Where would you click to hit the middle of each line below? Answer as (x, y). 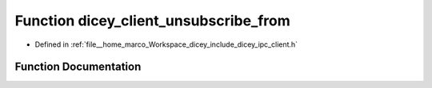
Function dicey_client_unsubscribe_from (153, 21)
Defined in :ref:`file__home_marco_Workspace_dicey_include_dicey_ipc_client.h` (166, 44)
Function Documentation (78, 67)
